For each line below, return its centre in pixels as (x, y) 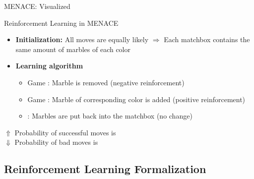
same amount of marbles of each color (73, 49)
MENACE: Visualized (37, 6)
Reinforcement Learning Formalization (105, 169)
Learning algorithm (49, 66)
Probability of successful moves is (65, 132)
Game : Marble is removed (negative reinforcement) (106, 82)
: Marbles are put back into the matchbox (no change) (110, 116)
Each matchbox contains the (207, 39)
